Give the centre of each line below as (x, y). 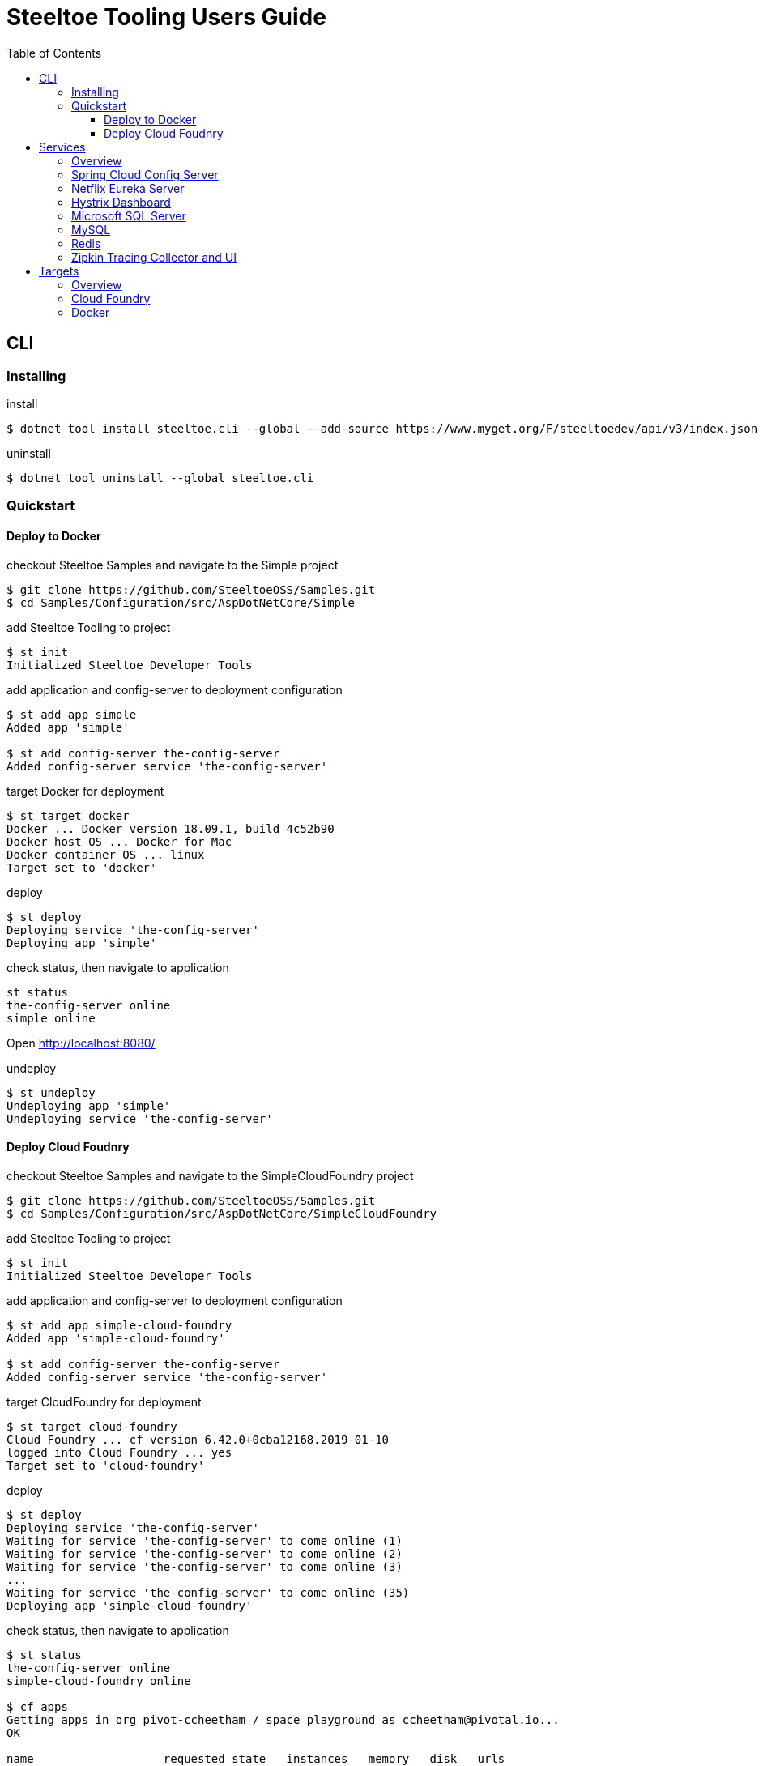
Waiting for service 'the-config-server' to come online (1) (205, 1540)
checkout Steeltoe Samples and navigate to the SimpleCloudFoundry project (210, 1175)
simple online (51, 1018)
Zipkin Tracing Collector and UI (154, 257)
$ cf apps (37, 1706)
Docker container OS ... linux (106, 854)
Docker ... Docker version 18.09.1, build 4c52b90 (171, 828)
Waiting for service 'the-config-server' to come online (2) (205, 1553)
